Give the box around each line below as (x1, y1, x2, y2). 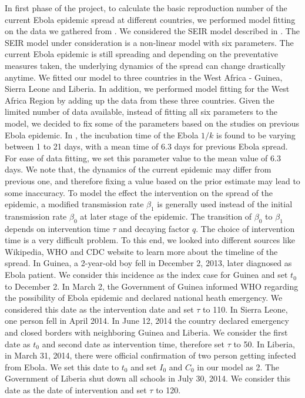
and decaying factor (119, 222, 190, 234)
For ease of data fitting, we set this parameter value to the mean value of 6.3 (5, 151, 281, 164)
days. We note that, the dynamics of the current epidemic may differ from (5, 163, 272, 175)
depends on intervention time (5, 222, 110, 234)
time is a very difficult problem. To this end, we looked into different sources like (5, 234, 295, 246)
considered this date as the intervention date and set (5, 303, 194, 315)
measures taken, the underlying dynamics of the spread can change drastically (5, 59, 286, 71)
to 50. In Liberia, (233, 337, 295, 350)
